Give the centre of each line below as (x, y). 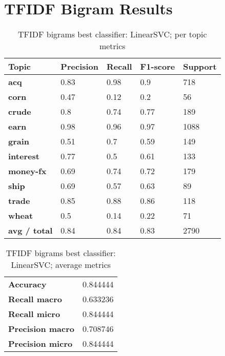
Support (200, 67)
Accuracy (27, 284)
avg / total (30, 231)
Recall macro (35, 299)
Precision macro (42, 329)
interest (24, 156)
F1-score (158, 67)
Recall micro (34, 314)
